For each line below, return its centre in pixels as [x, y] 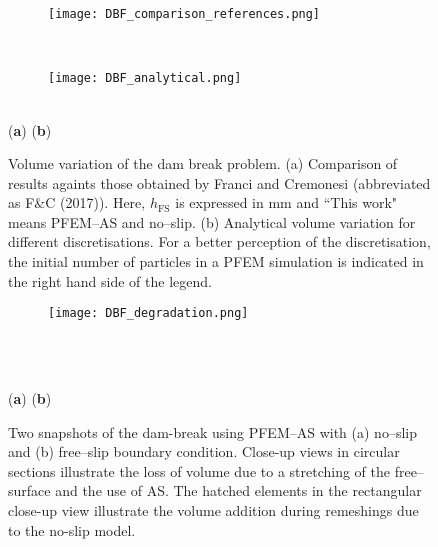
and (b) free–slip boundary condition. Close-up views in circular [204, 451]
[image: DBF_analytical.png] [145, 78]
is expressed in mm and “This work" [286, 202]
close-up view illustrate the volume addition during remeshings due [213, 510]
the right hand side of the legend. [110, 280]
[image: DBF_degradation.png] [148, 313]
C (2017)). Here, [95, 202]
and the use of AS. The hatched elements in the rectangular [238, 490]
